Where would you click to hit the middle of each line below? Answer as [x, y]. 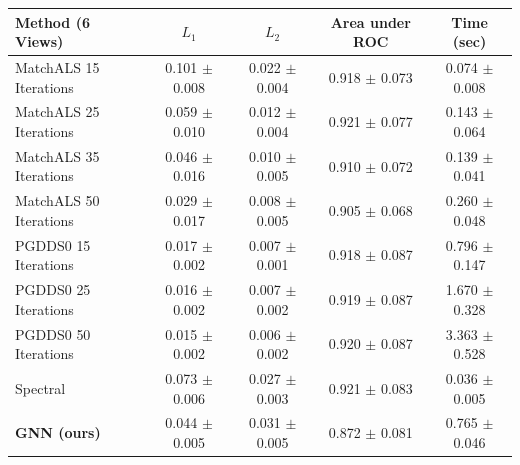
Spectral [40, 387]
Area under [370, 21]
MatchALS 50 [57, 200]
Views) [39, 41]
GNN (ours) [58, 432]
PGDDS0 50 [53, 333]
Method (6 [52, 21]
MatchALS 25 [57, 111]
